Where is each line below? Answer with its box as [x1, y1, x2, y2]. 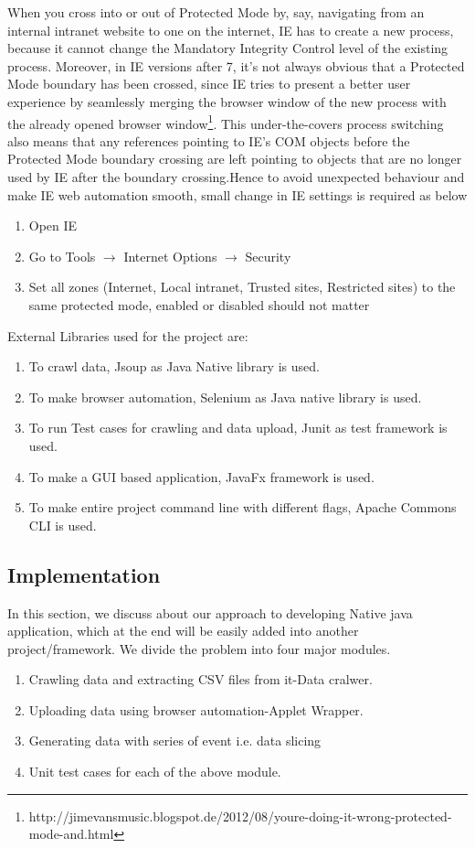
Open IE [28, 216, 78, 235]
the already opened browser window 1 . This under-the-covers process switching [7, 111, 444, 133]
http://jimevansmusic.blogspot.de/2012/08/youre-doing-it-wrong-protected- [28, 806, 452, 825]
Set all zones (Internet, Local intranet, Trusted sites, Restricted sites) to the [28, 277, 456, 296]
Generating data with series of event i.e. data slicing [28, 731, 322, 750]
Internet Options [123, 246, 217, 265]
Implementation [7, 560, 161, 588]
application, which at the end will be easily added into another [7, 621, 359, 640]
